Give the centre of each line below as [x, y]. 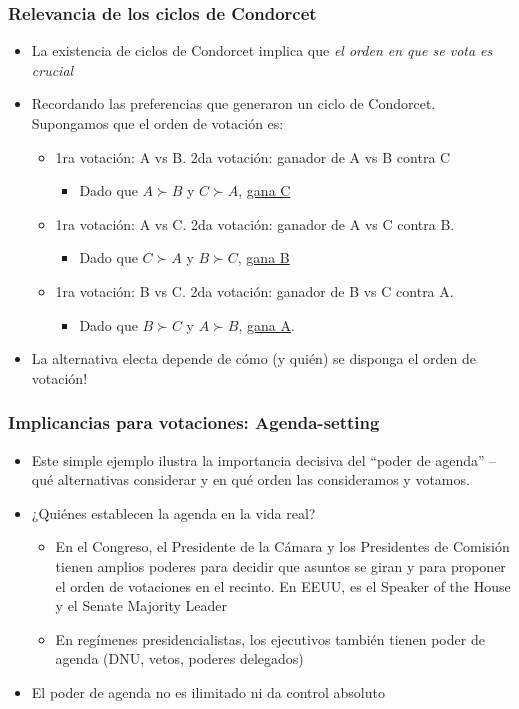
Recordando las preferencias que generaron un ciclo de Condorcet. [233, 103]
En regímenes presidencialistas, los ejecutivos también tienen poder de [270, 638]
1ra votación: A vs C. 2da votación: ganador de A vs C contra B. [255, 223]
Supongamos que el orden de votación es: [157, 123]
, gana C [264, 190]
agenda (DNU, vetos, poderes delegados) [179, 658]
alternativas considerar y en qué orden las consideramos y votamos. [263, 479]
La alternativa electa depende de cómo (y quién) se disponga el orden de [253, 358]
